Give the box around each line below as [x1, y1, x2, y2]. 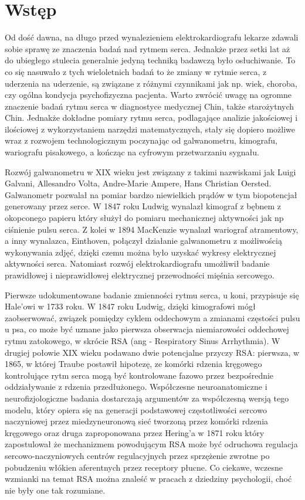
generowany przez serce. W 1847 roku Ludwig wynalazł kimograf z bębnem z [5, 200, 282, 212]
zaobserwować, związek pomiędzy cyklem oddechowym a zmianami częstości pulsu [5, 311, 300, 324]
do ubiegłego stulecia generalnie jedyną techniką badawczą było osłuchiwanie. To [5, 54, 296, 66]
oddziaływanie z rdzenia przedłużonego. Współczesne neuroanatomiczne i [5, 380, 267, 393]
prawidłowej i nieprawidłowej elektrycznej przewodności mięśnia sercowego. [5, 269, 274, 281]
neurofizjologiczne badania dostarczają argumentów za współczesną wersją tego [5, 392, 289, 404]
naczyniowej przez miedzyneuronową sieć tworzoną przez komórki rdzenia [5, 415, 269, 427]
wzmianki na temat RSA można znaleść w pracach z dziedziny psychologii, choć [5, 472, 292, 485]
